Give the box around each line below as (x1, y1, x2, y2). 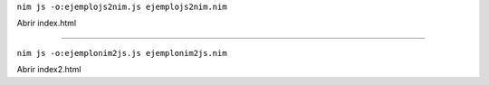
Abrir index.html (16, 18, 77, 29)
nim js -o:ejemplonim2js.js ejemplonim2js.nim (16, 48, 227, 58)
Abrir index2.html (16, 64, 81, 75)
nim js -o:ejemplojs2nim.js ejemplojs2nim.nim (16, 2, 227, 12)
